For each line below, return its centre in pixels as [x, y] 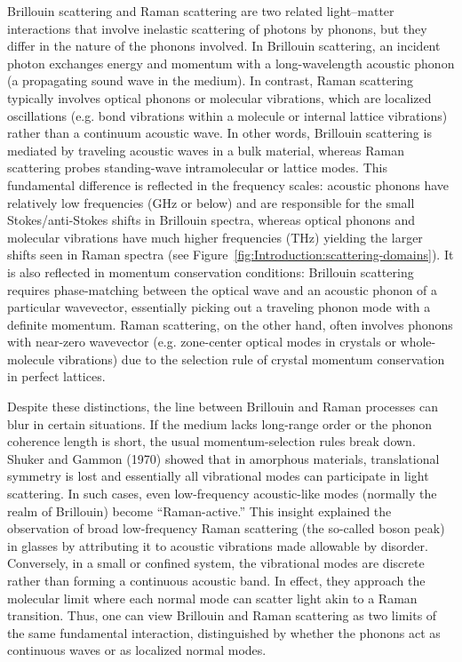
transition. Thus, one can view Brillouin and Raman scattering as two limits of [222, 615]
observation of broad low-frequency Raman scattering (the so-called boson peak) [226, 528]
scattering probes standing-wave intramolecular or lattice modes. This [197, 167]
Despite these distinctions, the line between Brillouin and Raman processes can [223, 407]
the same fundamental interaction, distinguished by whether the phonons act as [224, 632]
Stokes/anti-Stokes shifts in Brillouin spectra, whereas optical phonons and [211, 220]
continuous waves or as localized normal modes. [137, 650]
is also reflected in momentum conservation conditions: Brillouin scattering [211, 271]
